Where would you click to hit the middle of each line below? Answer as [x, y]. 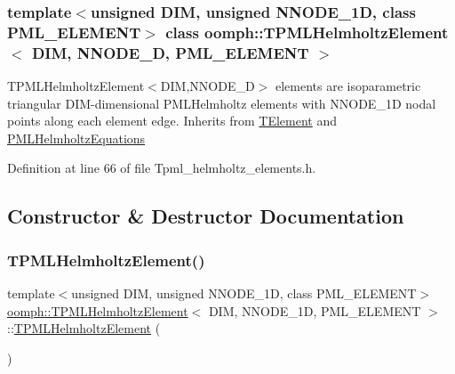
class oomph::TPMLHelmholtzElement [307, 32]
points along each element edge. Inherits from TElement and [172, 121]
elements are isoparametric [348, 86]
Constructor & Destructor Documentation [206, 216]
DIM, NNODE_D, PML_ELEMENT [170, 52]
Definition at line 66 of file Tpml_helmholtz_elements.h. [162, 168]
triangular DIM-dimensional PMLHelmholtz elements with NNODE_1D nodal [222, 103]
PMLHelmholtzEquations [76, 138]
